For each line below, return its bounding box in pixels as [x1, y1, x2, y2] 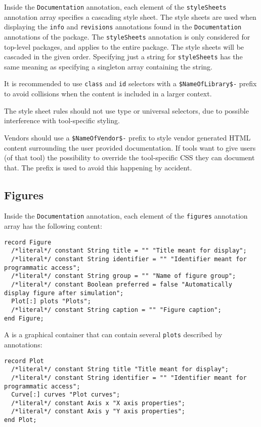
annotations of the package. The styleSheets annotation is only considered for [4, 31, 250, 42]
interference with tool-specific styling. [4, 115, 120, 126]
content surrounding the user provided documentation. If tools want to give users [4, 142, 256, 153]
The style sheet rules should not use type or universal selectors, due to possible [4, 105, 249, 116]
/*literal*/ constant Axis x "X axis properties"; [11, 399, 185, 407]
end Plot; [4, 416, 37, 424]
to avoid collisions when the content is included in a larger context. [4, 88, 212, 99]
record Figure [4, 238, 52, 246]
